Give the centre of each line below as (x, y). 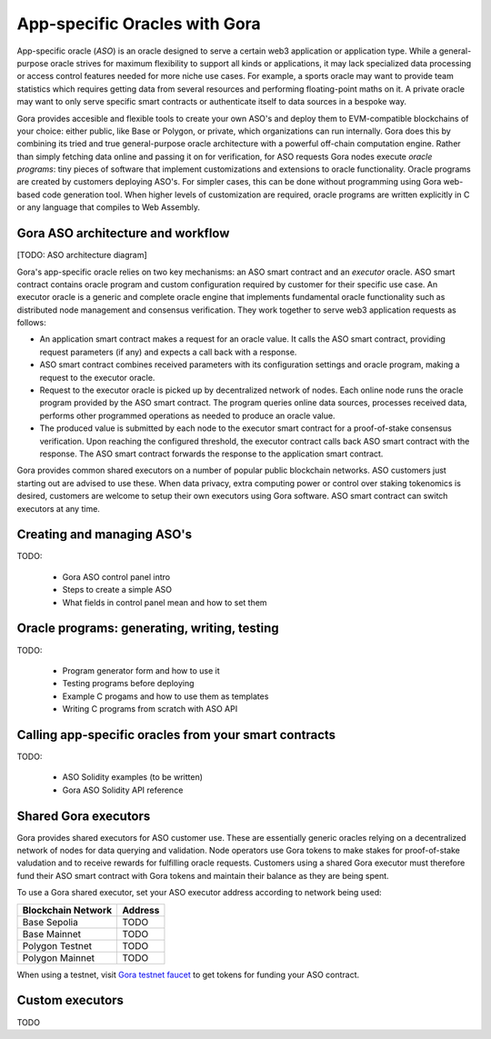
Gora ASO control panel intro (116, 576)
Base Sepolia (50, 922)
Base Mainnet (52, 934)
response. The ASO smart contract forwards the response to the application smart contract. (211, 454)
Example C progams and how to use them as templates (165, 696)
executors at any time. (58, 508)
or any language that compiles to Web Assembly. (108, 207)
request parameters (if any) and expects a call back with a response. (168, 352)
